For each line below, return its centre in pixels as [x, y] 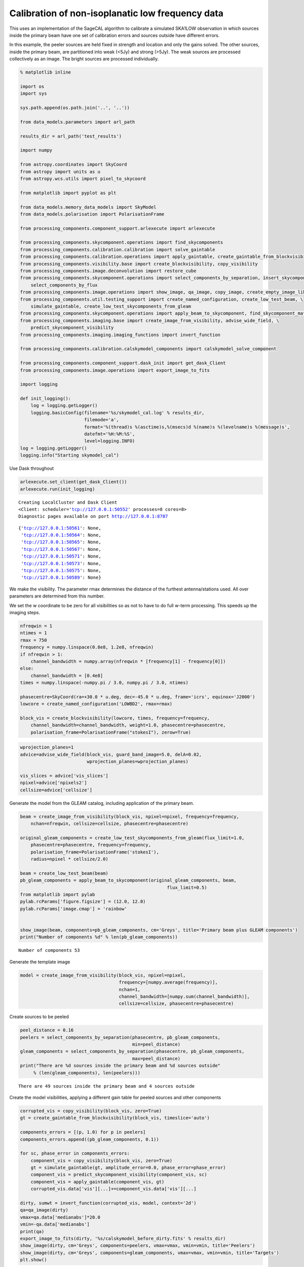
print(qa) [32, 1231]
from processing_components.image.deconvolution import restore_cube [108, 271]
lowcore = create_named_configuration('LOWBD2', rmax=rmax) [96, 704]
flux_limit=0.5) [187, 887]
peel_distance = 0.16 [47, 1030]
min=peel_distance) [156, 1045]
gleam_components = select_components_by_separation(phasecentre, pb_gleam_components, [132, 1051]
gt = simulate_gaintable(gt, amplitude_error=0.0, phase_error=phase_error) [128, 1168]
